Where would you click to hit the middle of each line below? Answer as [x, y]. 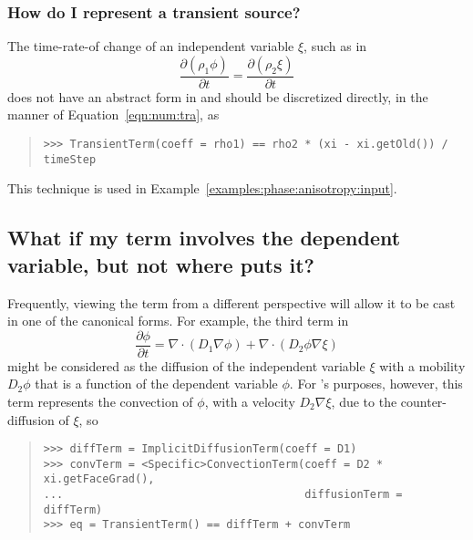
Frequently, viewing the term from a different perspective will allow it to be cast [231, 302]
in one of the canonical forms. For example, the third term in [178, 321]
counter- [423, 401]
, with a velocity [250, 401]
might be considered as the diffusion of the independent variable [186, 365]
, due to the [364, 401]
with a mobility [422, 365]
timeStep [70, 159]
